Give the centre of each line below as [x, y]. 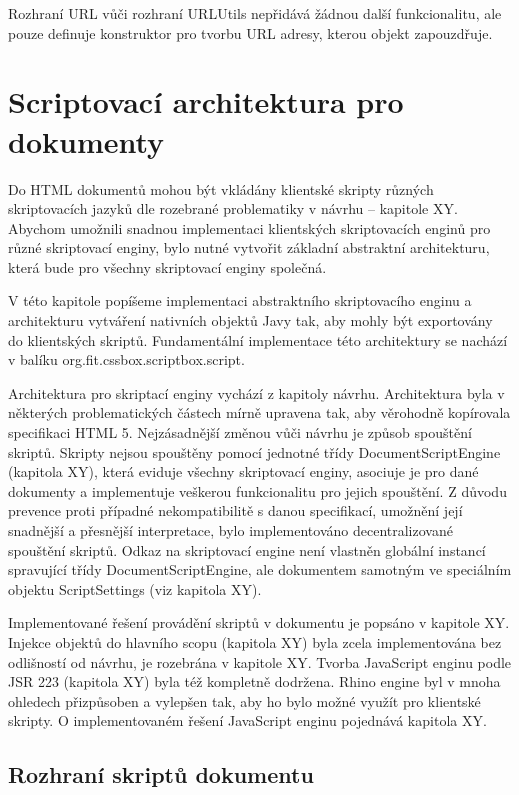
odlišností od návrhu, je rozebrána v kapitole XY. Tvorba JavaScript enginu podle [260, 661]
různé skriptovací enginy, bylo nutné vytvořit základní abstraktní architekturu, [249, 247]
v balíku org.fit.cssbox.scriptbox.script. [126, 359]
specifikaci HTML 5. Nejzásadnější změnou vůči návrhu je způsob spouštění [240, 432]
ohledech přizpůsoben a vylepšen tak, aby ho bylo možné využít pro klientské [244, 700]
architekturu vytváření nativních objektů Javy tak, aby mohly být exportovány [250, 320]
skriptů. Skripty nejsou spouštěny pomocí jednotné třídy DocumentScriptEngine [254, 451]
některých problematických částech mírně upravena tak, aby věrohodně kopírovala [259, 412]
